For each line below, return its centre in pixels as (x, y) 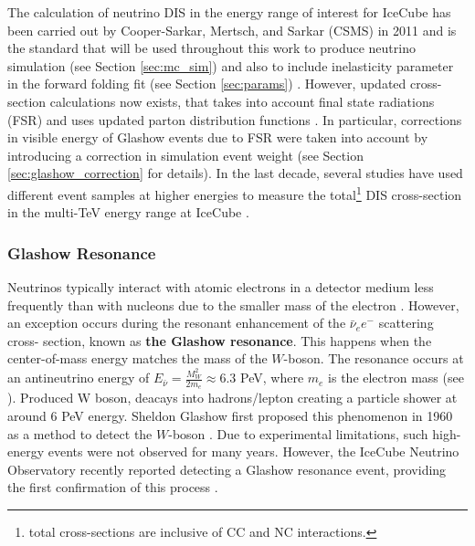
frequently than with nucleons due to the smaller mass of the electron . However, (233, 304)
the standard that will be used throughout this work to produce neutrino (211, 48)
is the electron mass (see (396, 378)
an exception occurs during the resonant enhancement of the (177, 323)
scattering (406, 323)
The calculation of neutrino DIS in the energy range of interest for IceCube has (229, 12)
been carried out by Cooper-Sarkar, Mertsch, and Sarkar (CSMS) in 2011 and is (232, 30)
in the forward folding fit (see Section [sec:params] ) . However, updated (207, 84)
